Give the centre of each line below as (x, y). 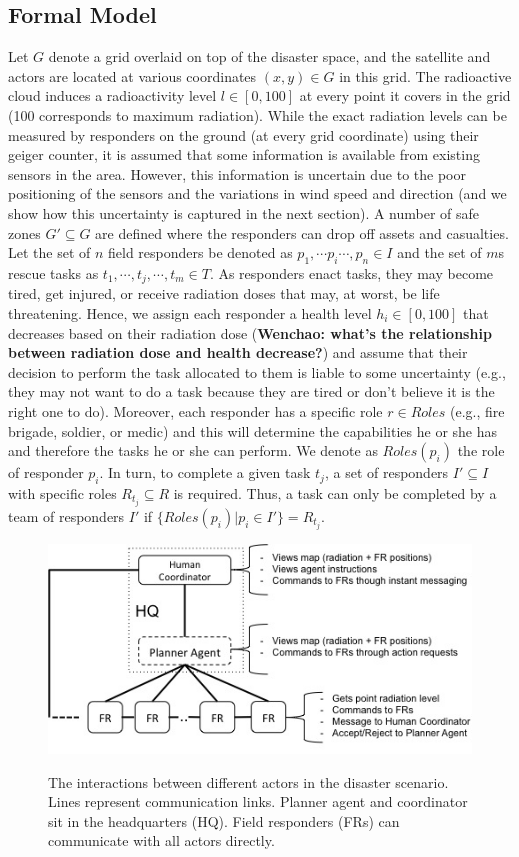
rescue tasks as (53, 272)
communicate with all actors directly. (161, 840)
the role (481, 450)
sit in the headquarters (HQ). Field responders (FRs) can (224, 820)
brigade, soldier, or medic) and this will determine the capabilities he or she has (253, 430)
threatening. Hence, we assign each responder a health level (190, 312)
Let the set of (49, 252)
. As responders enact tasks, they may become (351, 272)
